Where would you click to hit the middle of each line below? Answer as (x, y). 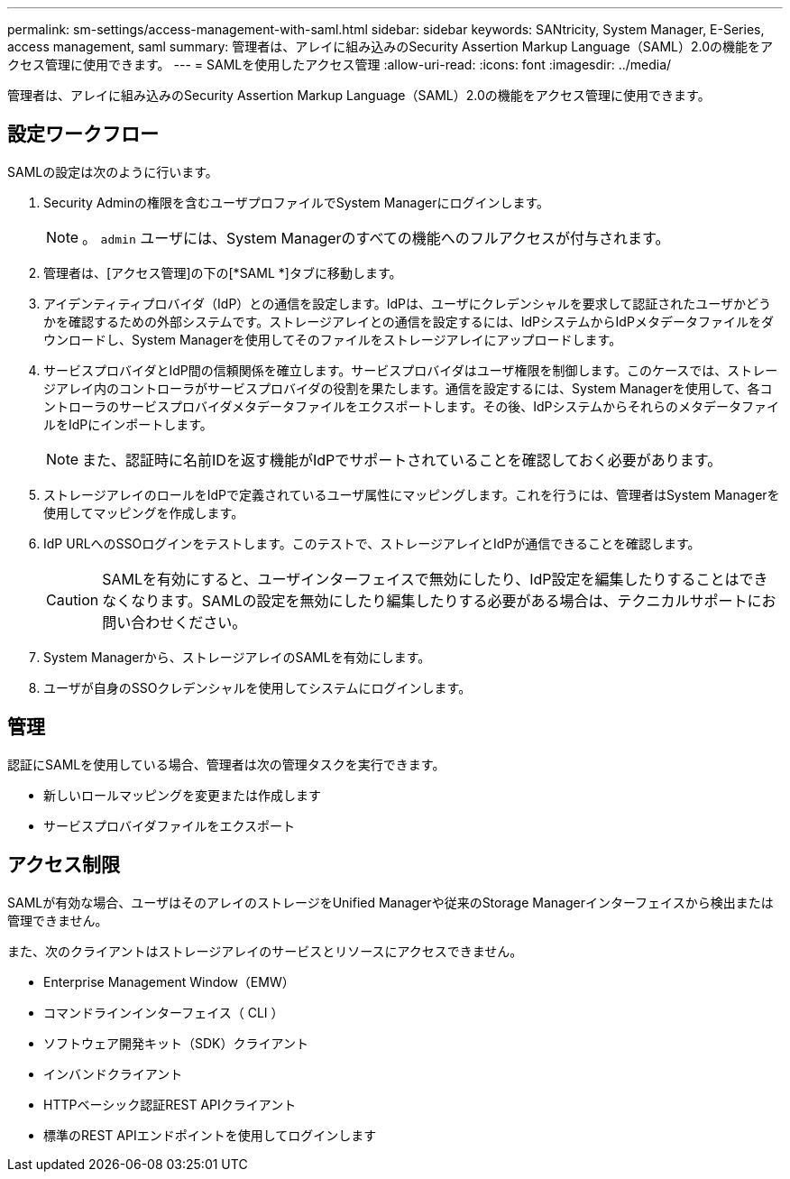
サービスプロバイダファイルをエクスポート (170, 825)
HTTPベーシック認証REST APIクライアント (170, 1104)
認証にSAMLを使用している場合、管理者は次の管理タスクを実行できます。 (226, 764)
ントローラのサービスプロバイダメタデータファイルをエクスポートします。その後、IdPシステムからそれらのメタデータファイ (412, 406)
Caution (73, 599)
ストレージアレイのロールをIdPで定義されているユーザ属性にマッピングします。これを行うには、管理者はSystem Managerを (412, 494)
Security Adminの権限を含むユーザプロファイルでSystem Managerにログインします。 (297, 202)
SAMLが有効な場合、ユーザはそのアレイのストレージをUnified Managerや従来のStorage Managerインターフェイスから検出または (390, 902)
